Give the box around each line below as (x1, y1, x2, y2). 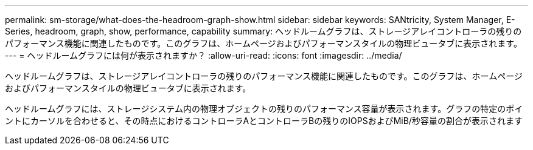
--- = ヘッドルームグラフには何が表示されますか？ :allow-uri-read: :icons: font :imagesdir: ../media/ (5, 50, 402, 60)
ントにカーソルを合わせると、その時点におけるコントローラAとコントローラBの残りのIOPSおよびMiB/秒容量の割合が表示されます (5, 116, 523, 126)
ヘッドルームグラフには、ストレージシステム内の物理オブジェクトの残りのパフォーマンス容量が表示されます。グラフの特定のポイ (5, 103, 523, 114)
